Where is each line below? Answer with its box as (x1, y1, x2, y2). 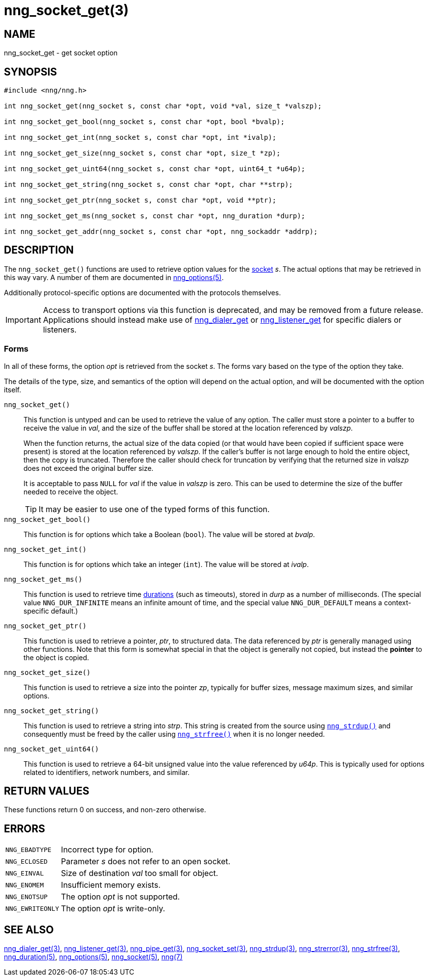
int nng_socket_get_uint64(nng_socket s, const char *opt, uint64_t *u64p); (4, 165, 306, 173)
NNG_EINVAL (5, 869, 44, 877)
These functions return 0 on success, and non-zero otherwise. (4, 805, 206, 814)
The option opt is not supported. (61, 892, 180, 902)
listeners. (43, 324, 77, 335)
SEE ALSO (4, 923, 54, 936)
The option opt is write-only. (61, 903, 166, 914)
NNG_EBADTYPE (5, 846, 51, 853)
